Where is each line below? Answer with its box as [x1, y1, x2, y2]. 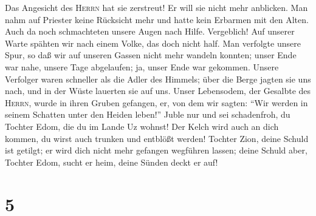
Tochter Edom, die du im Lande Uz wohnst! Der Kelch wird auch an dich [5, 120, 279, 132]
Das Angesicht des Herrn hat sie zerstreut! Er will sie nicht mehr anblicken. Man [5, 1, 308, 13]
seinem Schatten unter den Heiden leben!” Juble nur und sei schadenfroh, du [5, 108, 290, 121]
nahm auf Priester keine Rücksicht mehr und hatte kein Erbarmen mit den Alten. [5, 13, 309, 25]
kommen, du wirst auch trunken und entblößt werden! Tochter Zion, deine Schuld [5, 132, 309, 144]
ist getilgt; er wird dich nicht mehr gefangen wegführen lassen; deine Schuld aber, [5, 144, 307, 157]
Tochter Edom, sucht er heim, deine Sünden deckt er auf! [5, 155, 218, 168]
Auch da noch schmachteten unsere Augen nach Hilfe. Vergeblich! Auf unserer [5, 25, 295, 38]
